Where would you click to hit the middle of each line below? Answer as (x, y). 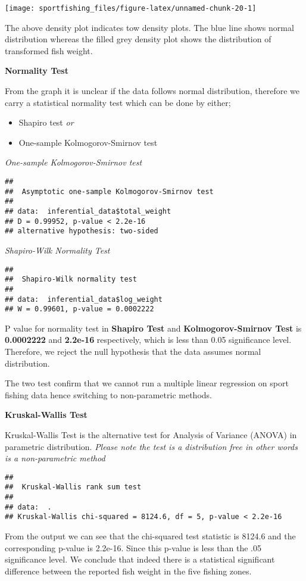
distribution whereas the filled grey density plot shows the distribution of (138, 39)
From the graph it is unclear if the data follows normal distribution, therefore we (152, 91)
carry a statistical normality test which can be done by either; (118, 102)
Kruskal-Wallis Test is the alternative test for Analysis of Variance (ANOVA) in (151, 434)
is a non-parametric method (55, 458)
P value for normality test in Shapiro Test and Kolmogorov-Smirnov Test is (153, 328)
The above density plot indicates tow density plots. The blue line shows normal (149, 27)
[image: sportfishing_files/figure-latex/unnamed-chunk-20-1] (131, 8)
